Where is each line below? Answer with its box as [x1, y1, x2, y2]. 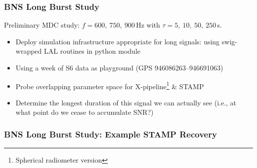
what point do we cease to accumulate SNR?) [15, 107, 154, 117]
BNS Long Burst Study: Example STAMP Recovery [4, 128, 217, 140]
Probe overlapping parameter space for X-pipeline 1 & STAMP [15, 79, 204, 91]
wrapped [15, 46, 42, 56]
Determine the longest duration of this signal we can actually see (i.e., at [15, 97, 237, 107]
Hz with [136, 20, 160, 30]
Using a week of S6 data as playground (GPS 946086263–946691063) [15, 63, 223, 72]
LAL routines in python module [44, 46, 140, 56]
